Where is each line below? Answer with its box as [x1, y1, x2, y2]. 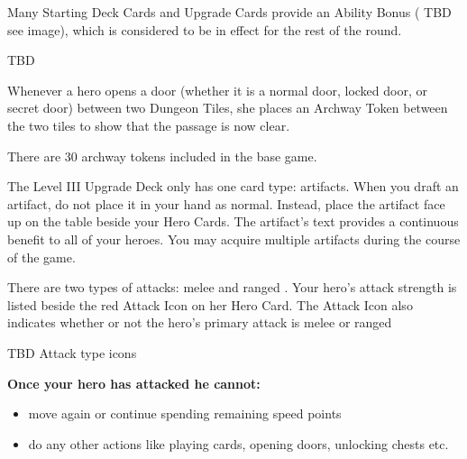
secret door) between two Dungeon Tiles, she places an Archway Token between [7, 98, 448, 117]
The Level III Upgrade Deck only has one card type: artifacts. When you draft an [7, 177, 459, 196]
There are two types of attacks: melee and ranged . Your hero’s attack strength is [7, 278, 457, 297]
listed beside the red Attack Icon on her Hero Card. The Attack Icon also [7, 295, 413, 314]
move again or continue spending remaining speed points [28, 404, 342, 423]
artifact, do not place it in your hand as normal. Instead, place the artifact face [7, 194, 445, 213]
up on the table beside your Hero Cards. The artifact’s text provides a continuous [7, 212, 459, 231]
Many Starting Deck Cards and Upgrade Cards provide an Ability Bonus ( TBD [7, 3, 452, 21]
